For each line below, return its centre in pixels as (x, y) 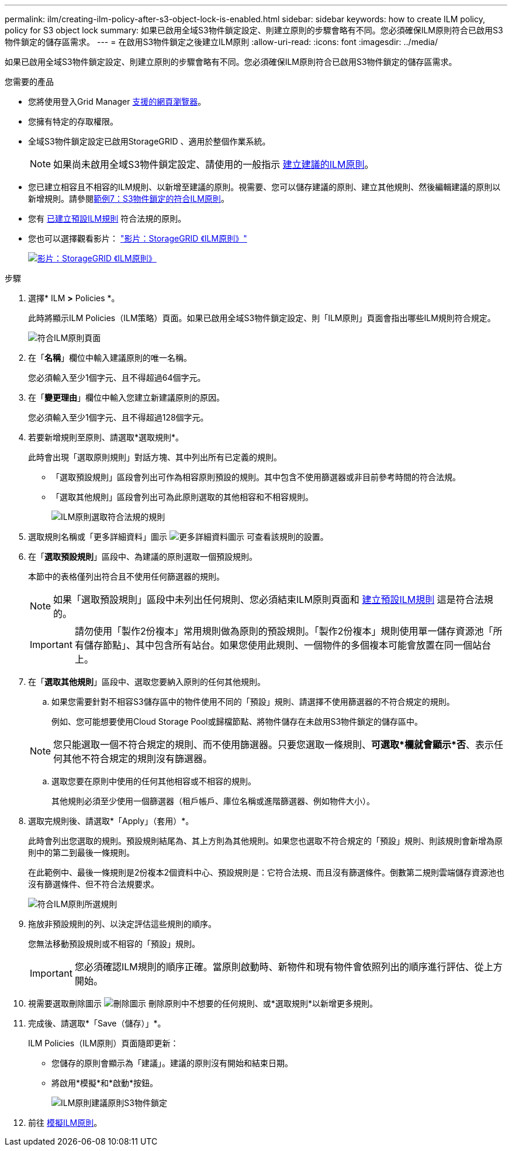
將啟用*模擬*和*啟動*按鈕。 (105, 1083)
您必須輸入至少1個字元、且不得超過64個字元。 (117, 378)
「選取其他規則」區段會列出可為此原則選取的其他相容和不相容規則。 (182, 497)
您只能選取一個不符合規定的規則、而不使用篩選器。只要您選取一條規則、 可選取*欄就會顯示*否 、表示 (274, 745)
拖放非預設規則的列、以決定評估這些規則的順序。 (122, 924)
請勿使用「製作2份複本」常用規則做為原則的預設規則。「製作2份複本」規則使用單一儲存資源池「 (284, 631)
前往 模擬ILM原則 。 (65, 1123)
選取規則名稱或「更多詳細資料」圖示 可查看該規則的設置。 (178, 537)
